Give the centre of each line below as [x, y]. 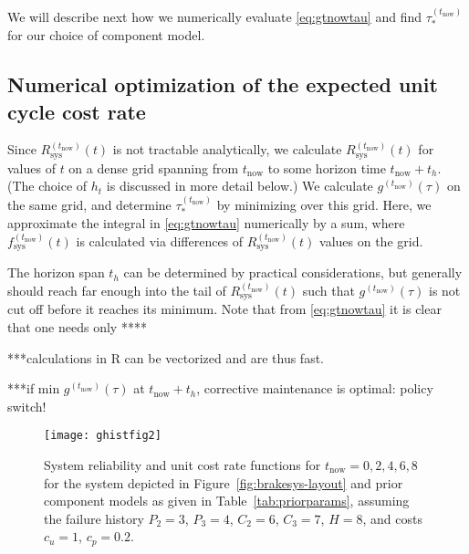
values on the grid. [371, 240]
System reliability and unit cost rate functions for [182, 465]
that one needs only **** [77, 326]
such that [328, 290]
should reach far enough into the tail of [117, 290]
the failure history [94, 518]
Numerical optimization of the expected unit [223, 84]
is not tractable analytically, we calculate [227, 149]
